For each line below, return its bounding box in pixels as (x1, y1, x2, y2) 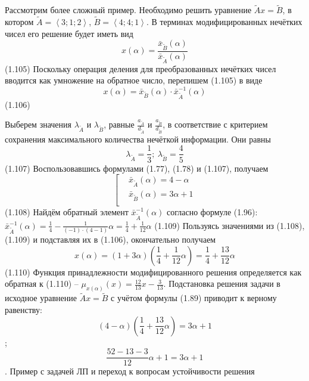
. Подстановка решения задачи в (163, 277, 280, 290)
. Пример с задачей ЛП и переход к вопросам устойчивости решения (5, 365, 255, 377)
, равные (104, 118, 135, 131)
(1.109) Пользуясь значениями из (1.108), (154, 219, 305, 231)
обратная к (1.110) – (5, 277, 79, 290)
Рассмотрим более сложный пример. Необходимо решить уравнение (5, 4, 252, 16)
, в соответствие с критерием (163, 118, 268, 131)
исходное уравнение (5, 292, 77, 304)
